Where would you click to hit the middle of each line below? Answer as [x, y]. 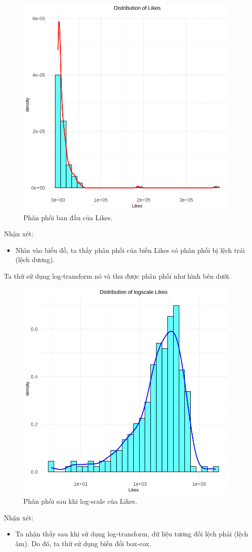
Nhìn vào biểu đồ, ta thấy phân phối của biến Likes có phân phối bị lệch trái [130, 250]
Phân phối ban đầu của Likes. [68, 217]
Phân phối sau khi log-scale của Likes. [80, 501]
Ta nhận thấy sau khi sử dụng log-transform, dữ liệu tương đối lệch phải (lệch [132, 534]
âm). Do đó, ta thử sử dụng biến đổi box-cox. [83, 543]
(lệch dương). [35, 259]
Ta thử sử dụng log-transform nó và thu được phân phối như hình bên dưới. [117, 276]
